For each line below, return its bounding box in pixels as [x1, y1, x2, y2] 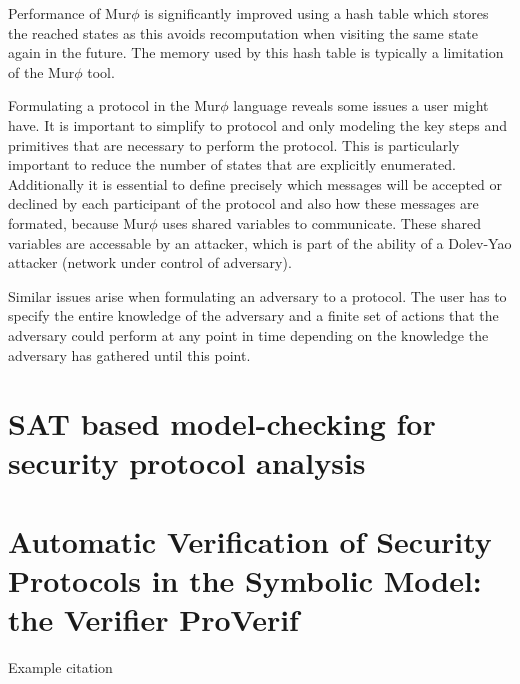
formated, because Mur [8, 212, 150, 233]
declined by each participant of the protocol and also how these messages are [8, 193, 479, 214]
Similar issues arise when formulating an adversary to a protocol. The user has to [8, 285, 507, 306]
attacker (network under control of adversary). [8, 252, 292, 273]
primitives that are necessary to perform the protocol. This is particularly [8, 134, 460, 155]
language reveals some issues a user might [233, 95, 489, 116]
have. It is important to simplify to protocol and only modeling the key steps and [8, 114, 507, 135]
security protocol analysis [8, 442, 366, 483]
